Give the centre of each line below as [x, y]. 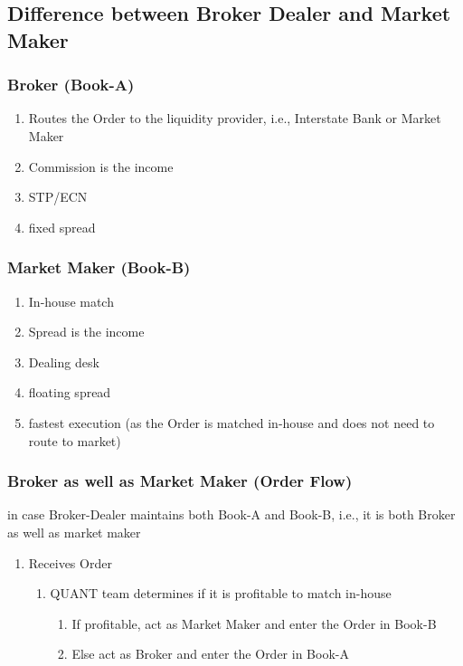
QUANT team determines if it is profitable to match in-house [221, 593]
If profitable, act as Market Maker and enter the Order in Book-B [254, 623]
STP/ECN [58, 197]
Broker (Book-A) [71, 85]
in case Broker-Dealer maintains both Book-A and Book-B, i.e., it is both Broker [231, 514]
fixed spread [62, 227]
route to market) [75, 440]
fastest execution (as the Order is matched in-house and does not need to [231, 422]
